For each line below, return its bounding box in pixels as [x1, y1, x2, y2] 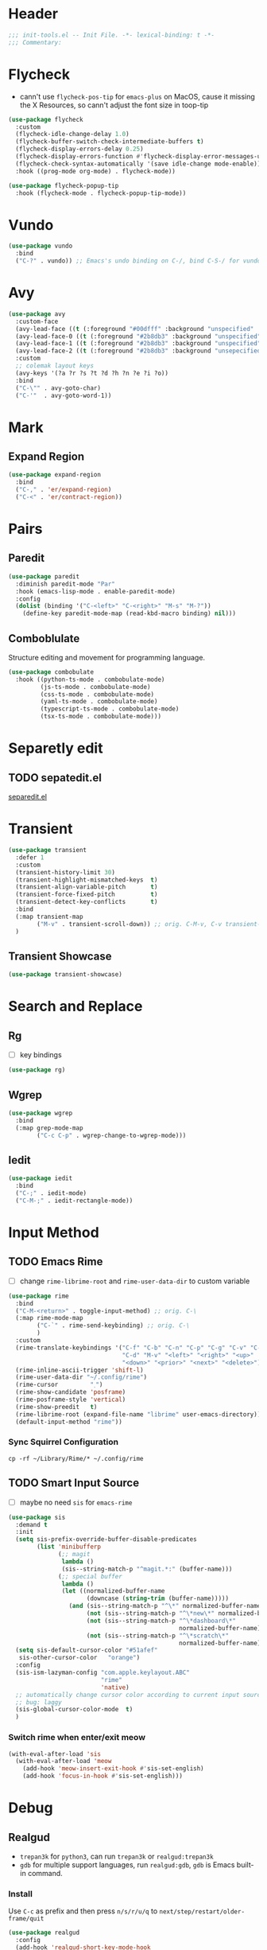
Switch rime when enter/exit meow [8, 1732, 145, 1743]
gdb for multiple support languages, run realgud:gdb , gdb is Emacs [19, 1860, 235, 1870]
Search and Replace [8, 998, 143, 1015]
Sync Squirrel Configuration [8, 1437, 119, 1448]
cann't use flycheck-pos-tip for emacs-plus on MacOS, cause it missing [19, 91, 256, 101]
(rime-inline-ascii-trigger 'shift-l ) [15, 1366, 145, 1374]
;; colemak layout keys [15, 362, 94, 370]
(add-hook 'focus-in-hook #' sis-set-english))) [22, 1772, 183, 1781]
